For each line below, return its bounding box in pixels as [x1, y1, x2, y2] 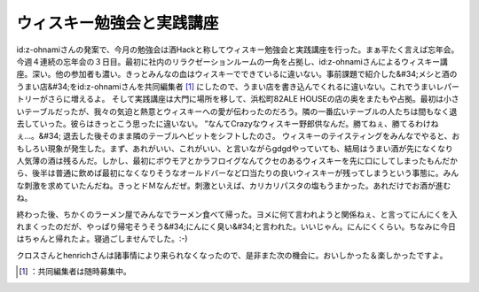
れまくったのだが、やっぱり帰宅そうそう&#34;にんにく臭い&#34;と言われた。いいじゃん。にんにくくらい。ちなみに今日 [16, 221, 457, 232]
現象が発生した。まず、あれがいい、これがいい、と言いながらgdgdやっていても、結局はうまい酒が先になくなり [47, 142, 454, 154]
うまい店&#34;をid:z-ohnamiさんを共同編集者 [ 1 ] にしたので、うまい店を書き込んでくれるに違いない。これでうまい [16, 81, 436, 92]
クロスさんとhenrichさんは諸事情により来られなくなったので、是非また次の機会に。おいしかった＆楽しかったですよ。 [16, 250, 448, 260]
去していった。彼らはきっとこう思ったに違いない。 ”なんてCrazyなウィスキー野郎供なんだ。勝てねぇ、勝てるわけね [16, 118, 439, 128]
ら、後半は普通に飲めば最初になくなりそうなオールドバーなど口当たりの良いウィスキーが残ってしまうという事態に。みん [16, 168, 459, 179]
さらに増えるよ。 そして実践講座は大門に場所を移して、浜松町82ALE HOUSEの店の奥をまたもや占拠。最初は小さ [47, 94, 460, 104]
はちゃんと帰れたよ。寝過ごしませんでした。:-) [16, 234, 188, 244]
